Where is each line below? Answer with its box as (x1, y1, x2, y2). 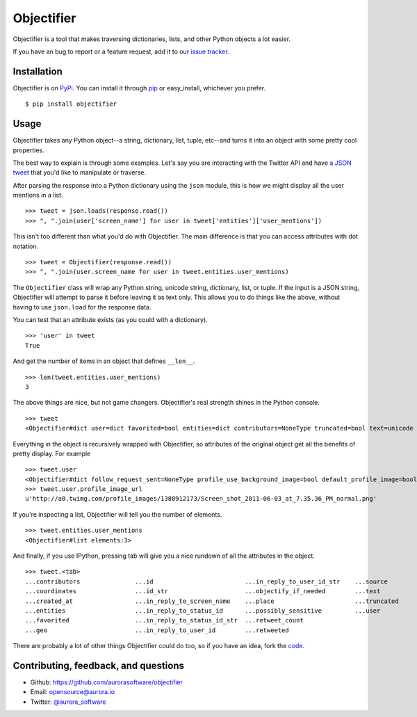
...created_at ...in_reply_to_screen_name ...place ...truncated (25, 597, 399, 605)
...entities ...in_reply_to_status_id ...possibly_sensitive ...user (25, 606, 381, 615)
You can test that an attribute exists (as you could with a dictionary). (13, 316, 208, 323)
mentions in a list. (13, 191, 63, 200)
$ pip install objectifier (25, 100, 117, 108)
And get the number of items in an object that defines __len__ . (13, 357, 195, 365)
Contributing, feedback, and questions (13, 659, 184, 671)
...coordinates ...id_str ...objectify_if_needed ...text (25, 588, 381, 595)
